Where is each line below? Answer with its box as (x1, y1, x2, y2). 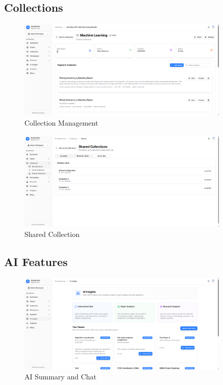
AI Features (4, 253, 68, 269)
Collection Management (24, 117, 98, 128)
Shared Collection (24, 228, 80, 239)
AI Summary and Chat (24, 371, 97, 382)
